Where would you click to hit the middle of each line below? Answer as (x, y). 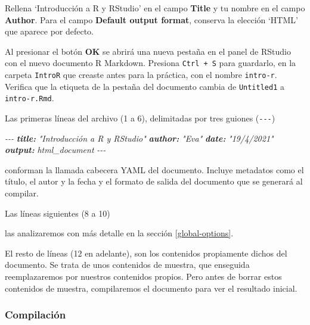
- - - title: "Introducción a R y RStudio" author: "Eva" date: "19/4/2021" (139, 138)
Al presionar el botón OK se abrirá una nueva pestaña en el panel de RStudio (148, 51)
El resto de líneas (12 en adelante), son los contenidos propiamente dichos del (146, 253)
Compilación (35, 315)
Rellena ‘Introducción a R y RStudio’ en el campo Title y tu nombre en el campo (155, 8)
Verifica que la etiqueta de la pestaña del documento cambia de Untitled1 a (145, 86)
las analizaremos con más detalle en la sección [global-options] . (119, 233)
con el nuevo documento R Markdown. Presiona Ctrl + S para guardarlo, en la (151, 63)
